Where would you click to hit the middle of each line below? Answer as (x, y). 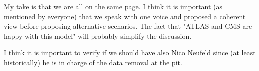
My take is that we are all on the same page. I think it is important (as (113, 6)
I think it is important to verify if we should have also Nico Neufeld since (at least (130, 52)
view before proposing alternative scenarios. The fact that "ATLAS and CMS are (128, 26)
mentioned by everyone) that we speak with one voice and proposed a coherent (125, 16)
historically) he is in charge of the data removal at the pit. (93, 62)
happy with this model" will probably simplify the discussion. (98, 35)
